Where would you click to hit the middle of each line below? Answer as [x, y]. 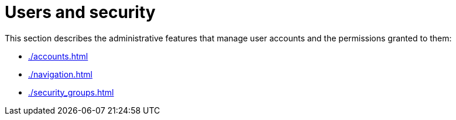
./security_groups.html [71, 92]
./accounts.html [58, 56]
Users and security [80, 12]
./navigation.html [60, 74]
